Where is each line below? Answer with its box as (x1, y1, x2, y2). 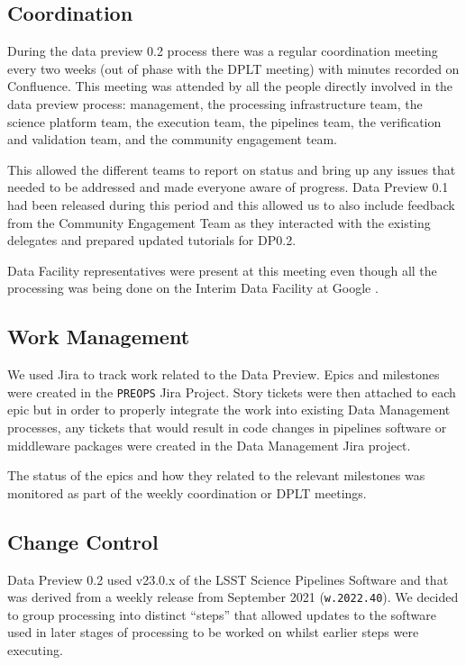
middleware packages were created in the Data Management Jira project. (7, 435, 411, 454)
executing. (7, 640, 63, 659)
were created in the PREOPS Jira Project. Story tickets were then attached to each (7, 382, 456, 401)
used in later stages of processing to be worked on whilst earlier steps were (7, 623, 419, 642)
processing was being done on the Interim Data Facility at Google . (7, 278, 379, 297)
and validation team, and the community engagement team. (7, 130, 337, 149)
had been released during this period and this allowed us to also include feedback (7, 195, 455, 214)
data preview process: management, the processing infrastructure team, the (7, 94, 423, 113)
